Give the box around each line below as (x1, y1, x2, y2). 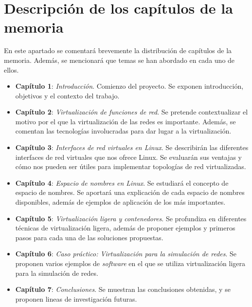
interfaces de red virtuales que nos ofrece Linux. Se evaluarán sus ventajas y (15, 152, 242, 162)
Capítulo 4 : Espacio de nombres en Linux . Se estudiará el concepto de (15, 177, 229, 188)
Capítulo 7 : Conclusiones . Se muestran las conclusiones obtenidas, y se (15, 284, 231, 294)
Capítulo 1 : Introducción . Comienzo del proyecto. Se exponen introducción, (15, 81, 244, 91)
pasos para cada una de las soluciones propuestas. (15, 232, 163, 242)
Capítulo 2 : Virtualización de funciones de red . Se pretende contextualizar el (15, 107, 248, 117)
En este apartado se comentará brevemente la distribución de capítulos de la (4, 45, 232, 56)
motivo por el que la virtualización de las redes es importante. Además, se (15, 116, 236, 126)
